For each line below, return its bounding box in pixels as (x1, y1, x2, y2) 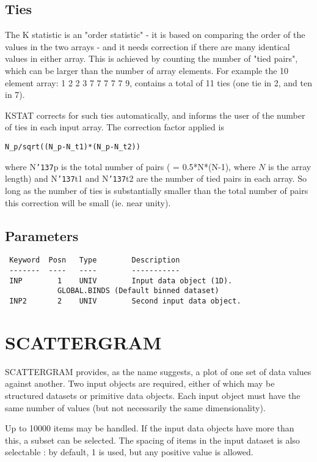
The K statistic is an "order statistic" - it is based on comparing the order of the (5, 28, 305, 41)
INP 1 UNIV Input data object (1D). (9, 276, 233, 285)
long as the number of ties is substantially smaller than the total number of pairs (5, 184, 308, 196)
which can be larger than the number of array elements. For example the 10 (5, 64, 289, 76)
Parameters (5, 226, 79, 245)
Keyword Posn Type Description (9, 256, 180, 265)
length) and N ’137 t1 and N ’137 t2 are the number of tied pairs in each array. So (5, 172, 307, 185)
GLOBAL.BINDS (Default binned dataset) (57, 286, 219, 296)
